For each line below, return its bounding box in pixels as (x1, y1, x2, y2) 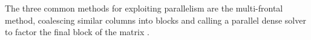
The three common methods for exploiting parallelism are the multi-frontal (5, 2, 283, 14)
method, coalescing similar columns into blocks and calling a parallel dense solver (5, 13, 306, 26)
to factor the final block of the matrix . (5, 25, 149, 38)
